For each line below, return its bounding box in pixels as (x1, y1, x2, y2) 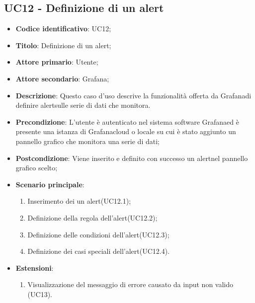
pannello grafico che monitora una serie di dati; (15, 136, 160, 146)
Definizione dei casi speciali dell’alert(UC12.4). (27, 246, 170, 256)
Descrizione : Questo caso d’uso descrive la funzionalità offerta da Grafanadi (15, 90, 252, 100)
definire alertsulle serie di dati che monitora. (15, 100, 151, 110)
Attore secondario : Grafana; (15, 73, 109, 83)
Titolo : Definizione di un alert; (15, 40, 111, 50)
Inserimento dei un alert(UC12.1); (27, 196, 131, 206)
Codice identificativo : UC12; (15, 23, 111, 34)
